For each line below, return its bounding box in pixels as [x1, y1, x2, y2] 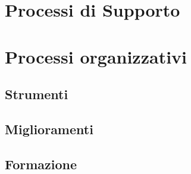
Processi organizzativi [5, 44, 187, 68]
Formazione [5, 154, 77, 173]
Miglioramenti [5, 119, 93, 138]
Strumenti [5, 85, 68, 103]
